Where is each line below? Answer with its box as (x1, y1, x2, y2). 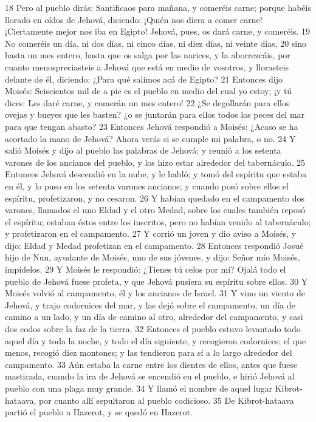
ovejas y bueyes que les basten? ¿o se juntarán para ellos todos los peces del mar (5, 108, 305, 121)
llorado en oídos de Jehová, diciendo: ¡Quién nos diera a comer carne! (5, 13, 263, 26)
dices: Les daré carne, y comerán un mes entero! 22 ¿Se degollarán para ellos (5, 96, 290, 109)
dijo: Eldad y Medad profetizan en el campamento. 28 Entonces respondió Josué (5, 239, 304, 251)
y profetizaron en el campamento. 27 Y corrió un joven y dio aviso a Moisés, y (5, 227, 297, 240)
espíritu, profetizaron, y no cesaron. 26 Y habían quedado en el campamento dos (5, 191, 305, 204)
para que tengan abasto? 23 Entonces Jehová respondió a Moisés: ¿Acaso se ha (5, 120, 298, 132)
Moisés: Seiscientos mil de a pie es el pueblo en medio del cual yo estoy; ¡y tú (5, 84, 292, 97)
